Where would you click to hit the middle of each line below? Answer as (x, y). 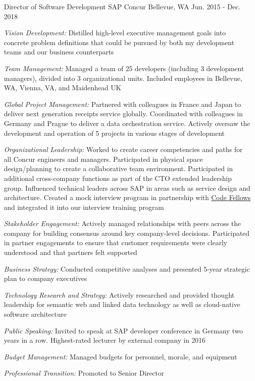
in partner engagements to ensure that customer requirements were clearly (116, 242)
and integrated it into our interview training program (84, 207)
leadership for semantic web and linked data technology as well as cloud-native (122, 304)
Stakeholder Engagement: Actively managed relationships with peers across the (122, 223)
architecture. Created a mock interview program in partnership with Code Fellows (127, 197)
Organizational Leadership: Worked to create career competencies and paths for (123, 149)
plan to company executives (46, 278)
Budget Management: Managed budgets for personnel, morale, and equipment (121, 356)
